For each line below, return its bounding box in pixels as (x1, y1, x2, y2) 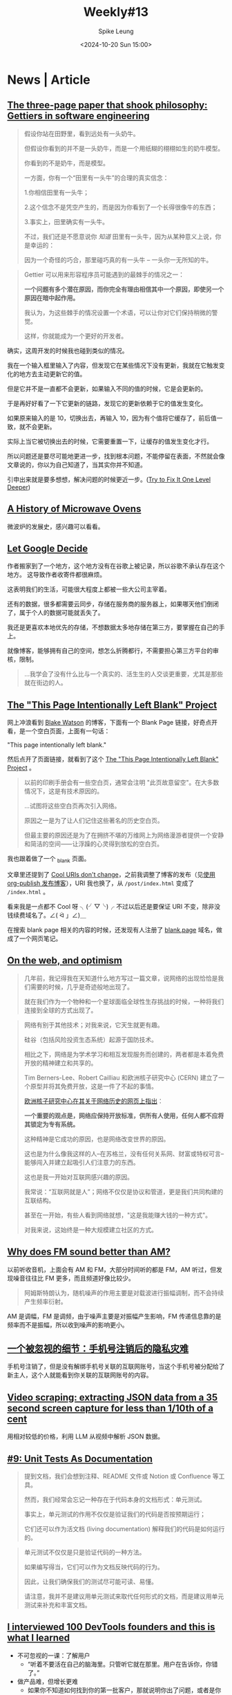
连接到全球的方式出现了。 (23, 1006, 97, 1014)
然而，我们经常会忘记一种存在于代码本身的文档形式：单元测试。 (23, 1495, 206, 1504)
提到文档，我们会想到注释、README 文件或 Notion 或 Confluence (23, 1472, 211, 1481)
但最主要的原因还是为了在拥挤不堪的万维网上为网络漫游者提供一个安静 (23, 831, 224, 840)
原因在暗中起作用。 (23, 293, 79, 302)
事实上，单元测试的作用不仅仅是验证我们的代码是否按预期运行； (23, 1510, 206, 1519)
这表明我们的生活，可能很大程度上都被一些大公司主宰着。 (7, 585, 171, 593)
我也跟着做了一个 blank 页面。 (7, 855, 90, 864)
